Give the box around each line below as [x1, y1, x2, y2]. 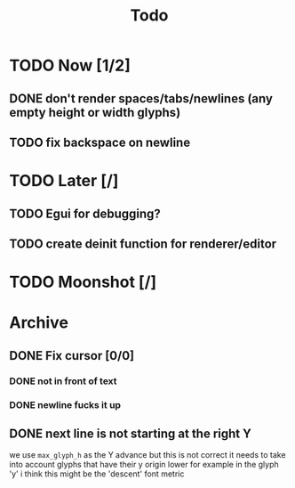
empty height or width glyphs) [9, 104, 181, 120]
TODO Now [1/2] [9, 55, 132, 76]
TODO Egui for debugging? [9, 206, 162, 221]
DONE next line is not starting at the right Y [9, 426, 251, 441]
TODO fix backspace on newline [9, 134, 191, 150]
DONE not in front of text [9, 375, 117, 387]
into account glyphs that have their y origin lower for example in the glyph [9, 460, 279, 470]
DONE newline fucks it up [9, 398, 122, 411]
